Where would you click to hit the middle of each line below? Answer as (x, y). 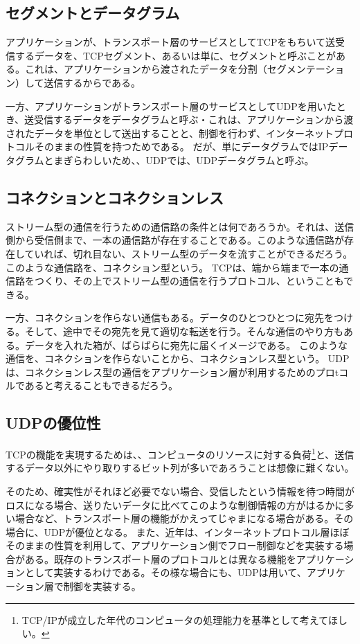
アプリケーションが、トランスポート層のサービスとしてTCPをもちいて (166, 42)
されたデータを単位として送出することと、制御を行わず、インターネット (170, 133)
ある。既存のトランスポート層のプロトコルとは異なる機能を (160, 558)
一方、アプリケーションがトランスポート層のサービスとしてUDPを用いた (171, 106)
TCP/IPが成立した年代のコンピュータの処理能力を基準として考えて (175, 619)
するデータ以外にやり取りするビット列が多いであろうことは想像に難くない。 (180, 468)
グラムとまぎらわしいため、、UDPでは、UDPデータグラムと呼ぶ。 (164, 160)
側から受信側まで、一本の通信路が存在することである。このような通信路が (175, 240)
